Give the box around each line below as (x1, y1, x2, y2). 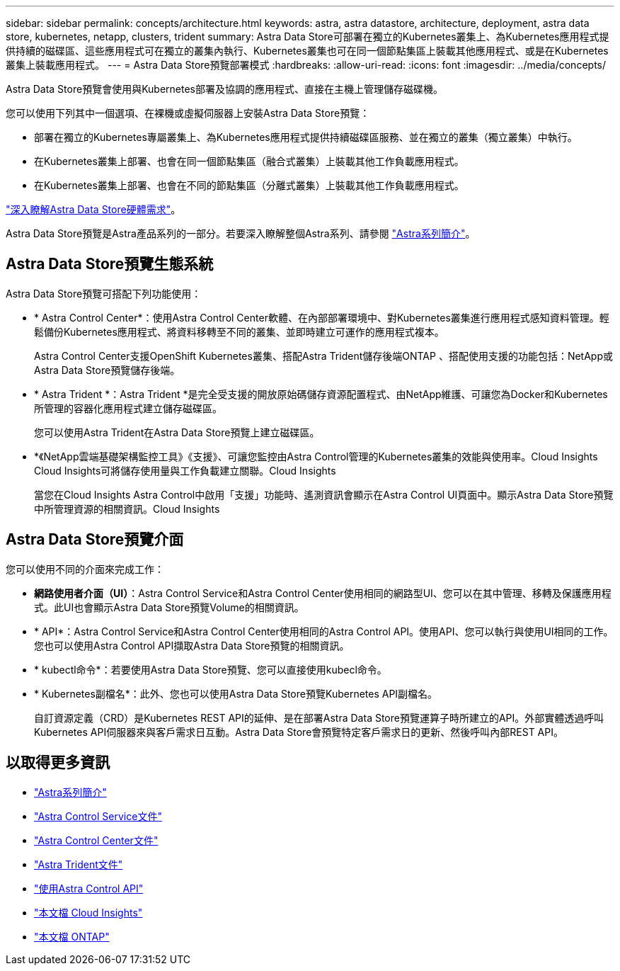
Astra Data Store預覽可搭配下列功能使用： (6, 287, 202, 300)
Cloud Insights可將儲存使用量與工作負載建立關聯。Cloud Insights (34, 464, 336, 477)
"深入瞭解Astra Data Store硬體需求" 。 (6, 203, 181, 215)
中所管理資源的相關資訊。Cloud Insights (34, 502, 220, 515)
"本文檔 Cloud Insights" (34, 906, 143, 919)
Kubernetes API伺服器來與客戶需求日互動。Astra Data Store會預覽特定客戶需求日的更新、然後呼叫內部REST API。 (34, 725, 563, 738)
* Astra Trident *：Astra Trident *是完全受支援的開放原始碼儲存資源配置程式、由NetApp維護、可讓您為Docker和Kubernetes (34, 387, 608, 400)
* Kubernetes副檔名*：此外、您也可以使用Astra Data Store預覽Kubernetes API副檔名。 (34, 687, 438, 700)
